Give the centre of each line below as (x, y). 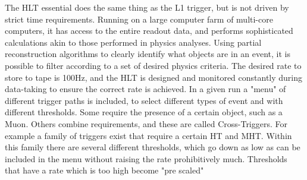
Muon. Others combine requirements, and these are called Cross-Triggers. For (146, 123)
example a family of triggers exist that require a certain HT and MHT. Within (148, 135)
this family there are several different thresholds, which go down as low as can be (153, 147)
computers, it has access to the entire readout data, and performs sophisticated (149, 31)
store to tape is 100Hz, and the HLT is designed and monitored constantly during (154, 77)
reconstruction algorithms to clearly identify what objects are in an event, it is (148, 54)
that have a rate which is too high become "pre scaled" (104, 170)
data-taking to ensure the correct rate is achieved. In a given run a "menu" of (145, 89)
